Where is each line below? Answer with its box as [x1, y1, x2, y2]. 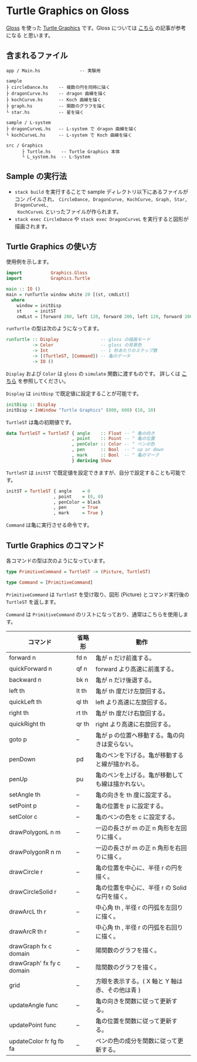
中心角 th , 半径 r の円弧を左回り [96, 903, 184, 911]
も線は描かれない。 [96, 779, 149, 788]
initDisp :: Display [6, 402, 57, 408]
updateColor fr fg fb [9, 1037, 64, 1045]
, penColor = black [53, 499, 101, 505]
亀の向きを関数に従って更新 [96, 997, 172, 1005]
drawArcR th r [9, 927, 47, 935]
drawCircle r [9, 868, 43, 876]
